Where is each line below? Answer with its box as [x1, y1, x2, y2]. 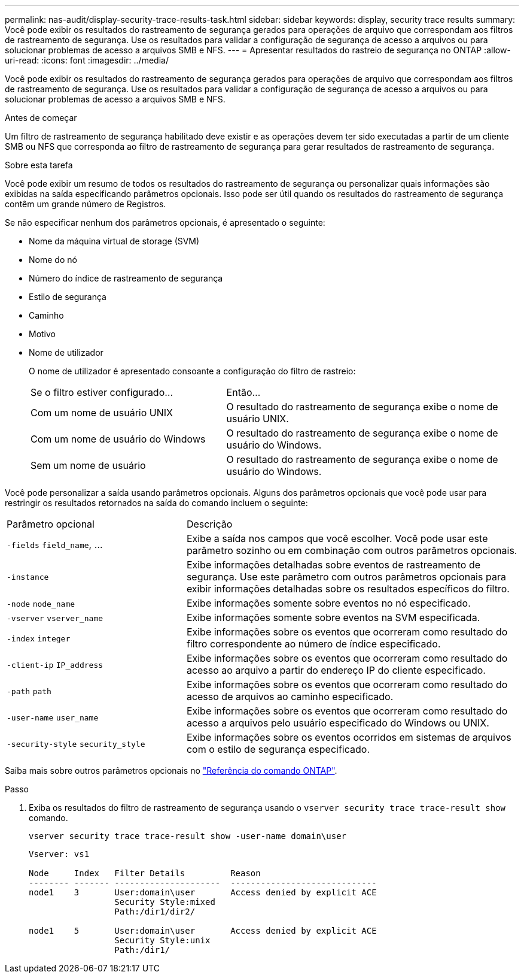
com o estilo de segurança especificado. [186, 743, 370, 755]
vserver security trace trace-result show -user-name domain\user [29, 831, 347, 841]
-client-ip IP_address [7, 661, 103, 670]
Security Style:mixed [114, 897, 215, 907]
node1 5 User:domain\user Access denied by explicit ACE [29, 926, 377, 935]
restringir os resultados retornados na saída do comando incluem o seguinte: [5, 498, 308, 508]
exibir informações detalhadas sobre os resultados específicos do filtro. [186, 583, 510, 595]
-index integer [7, 634, 71, 643]
